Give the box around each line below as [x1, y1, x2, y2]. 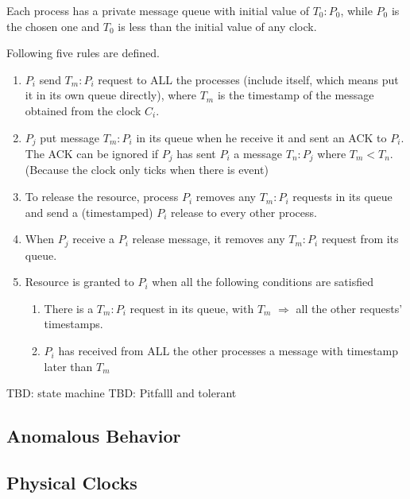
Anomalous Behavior [6, 424, 181, 448]
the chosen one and [6, 17, 100, 34]
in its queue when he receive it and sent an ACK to [136, 129, 387, 145]
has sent [176, 145, 216, 162]
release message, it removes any [132, 230, 285, 247]
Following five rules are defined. [6, 44, 160, 61]
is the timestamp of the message [217, 87, 374, 103]
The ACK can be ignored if [25, 145, 159, 162]
